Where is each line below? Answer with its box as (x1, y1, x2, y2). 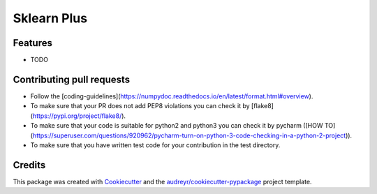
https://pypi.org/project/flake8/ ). (32, 112, 126, 120)
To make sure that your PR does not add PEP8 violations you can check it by (30, 102, 251, 110)
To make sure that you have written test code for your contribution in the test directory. (30, 140, 281, 149)
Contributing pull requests (13, 73, 131, 85)
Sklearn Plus (13, 10, 87, 26)
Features (13, 37, 52, 49)
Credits (13, 159, 46, 171)
